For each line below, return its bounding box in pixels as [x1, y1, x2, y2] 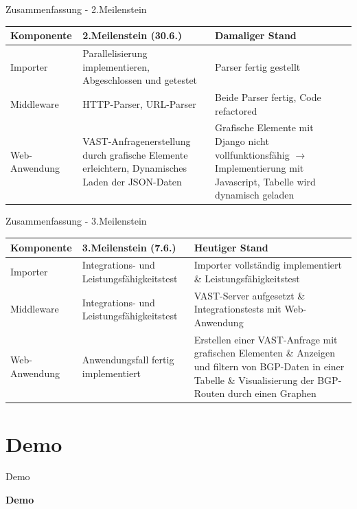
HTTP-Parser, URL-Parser [82, 96, 196, 111]
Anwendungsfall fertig [82, 352, 174, 367]
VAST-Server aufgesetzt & [194, 288, 306, 302]
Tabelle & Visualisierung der [194, 372, 314, 387]
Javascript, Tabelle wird [215, 174, 316, 188]
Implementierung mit [215, 161, 304, 175]
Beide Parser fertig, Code [215, 89, 321, 104]
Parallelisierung [82, 45, 148, 60]
